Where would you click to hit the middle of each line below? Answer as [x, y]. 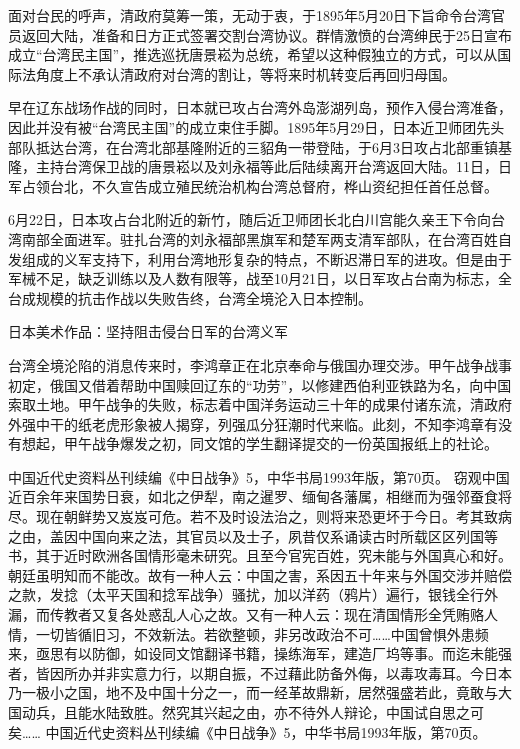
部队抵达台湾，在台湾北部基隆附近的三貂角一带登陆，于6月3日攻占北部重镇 [253, 146]
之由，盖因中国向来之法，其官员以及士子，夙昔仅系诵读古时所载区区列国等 [253, 535]
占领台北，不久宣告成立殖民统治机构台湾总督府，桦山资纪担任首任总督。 [259, 185]
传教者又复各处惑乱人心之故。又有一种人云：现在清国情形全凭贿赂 [266, 614]
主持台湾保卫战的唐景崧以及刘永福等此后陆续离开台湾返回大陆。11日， [266, 166]
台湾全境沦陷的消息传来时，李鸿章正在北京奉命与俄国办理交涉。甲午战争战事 [260, 364]
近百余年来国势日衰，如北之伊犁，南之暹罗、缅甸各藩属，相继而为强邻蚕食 [253, 496]
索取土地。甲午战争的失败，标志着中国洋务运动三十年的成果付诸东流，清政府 [260, 404]
